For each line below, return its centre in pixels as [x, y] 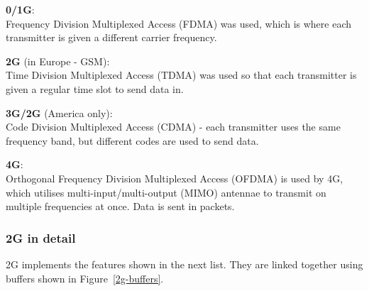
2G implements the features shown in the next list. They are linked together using [184, 264]
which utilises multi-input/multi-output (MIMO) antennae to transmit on [166, 192]
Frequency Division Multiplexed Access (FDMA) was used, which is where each [179, 23]
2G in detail [41, 237]
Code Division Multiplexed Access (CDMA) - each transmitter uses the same [173, 127]
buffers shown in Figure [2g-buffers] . [85, 278]
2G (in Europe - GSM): [58, 61]
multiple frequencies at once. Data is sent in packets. [120, 206]
